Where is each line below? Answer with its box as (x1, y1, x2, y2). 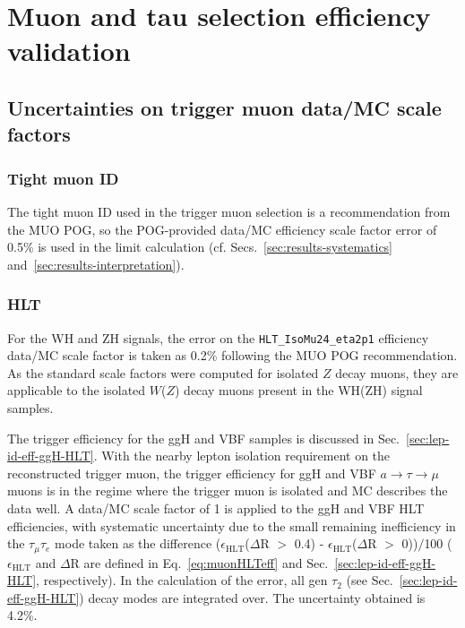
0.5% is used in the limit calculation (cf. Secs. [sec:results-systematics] (7, 237, 393, 256)
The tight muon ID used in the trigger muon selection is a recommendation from (7, 202, 451, 220)
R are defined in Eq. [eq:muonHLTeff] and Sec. (70, 553, 329, 572)
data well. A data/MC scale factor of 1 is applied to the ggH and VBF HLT (7, 498, 425, 517)
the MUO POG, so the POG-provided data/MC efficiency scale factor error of (7, 219, 437, 238)
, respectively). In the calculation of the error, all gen (36, 571, 328, 589)
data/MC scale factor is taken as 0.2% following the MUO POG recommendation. (7, 346, 458, 365)
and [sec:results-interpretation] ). (7, 254, 185, 273)
